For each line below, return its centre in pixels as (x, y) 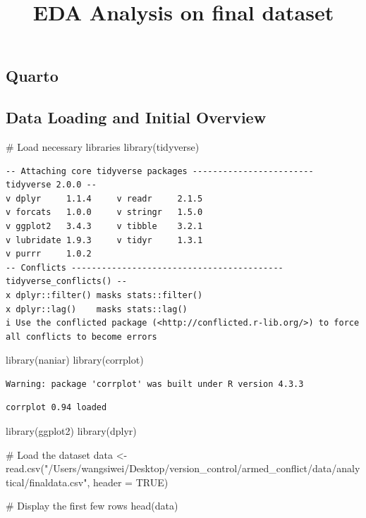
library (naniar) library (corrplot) (75, 360)
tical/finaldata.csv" (47, 482)
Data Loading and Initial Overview (136, 117)
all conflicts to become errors (81, 337)
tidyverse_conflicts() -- (66, 282)
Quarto (32, 76)
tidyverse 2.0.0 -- (51, 185)
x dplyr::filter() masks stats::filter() (104, 295)
